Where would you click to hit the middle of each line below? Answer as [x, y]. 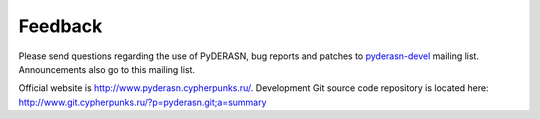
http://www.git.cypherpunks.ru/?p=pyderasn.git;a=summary [142, 102]
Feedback [60, 26]
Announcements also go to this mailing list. [106, 69]
